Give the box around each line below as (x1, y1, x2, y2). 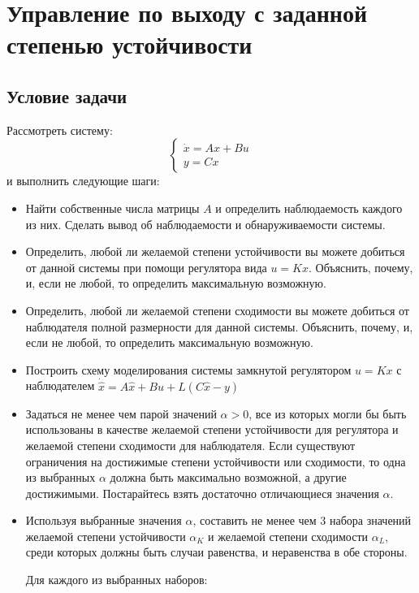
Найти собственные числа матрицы (25, 199, 200, 216)
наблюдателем (25, 377, 95, 394)
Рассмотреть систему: (6, 121, 113, 138)
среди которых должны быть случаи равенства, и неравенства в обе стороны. (25, 543, 408, 561)
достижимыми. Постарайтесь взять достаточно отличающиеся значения (25, 484, 379, 501)
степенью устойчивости (6, 28, 253, 61)
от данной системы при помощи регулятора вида (25, 258, 267, 275)
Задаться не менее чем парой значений (25, 405, 217, 422)
